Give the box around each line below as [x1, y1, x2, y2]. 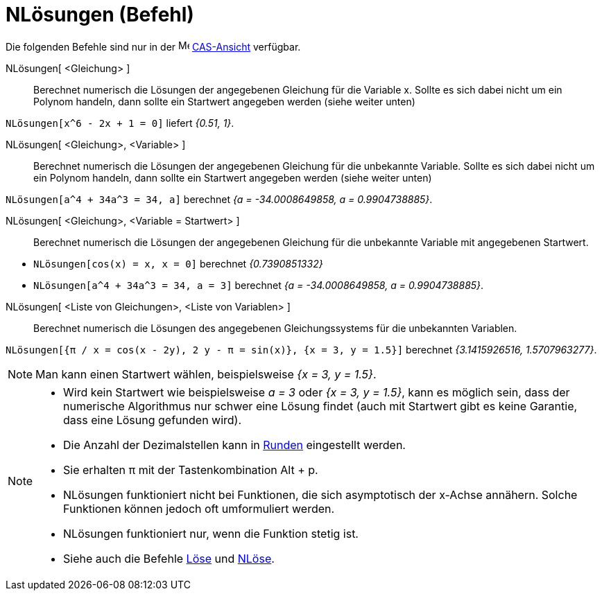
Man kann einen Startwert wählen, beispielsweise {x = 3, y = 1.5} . [35, 367, 377, 381]
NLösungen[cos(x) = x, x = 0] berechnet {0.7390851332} [33, 257, 323, 270]
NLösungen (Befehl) [6, 3, 194, 26]
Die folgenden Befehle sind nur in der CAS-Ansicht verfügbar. [6, 40, 301, 53]
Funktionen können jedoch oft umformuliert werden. [63, 501, 335, 516]
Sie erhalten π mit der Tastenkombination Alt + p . [63, 462, 318, 477]
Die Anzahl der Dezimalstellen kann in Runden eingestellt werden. [63, 437, 406, 452]
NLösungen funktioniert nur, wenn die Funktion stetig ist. [63, 526, 359, 541]
